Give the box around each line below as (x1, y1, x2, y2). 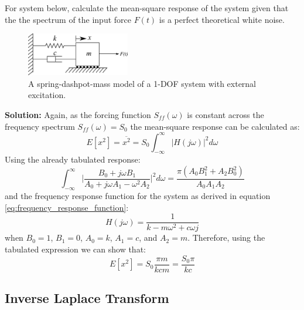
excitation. (28, 89, 66, 101)
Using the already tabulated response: (5, 153, 141, 166)
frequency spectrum (5, 120, 75, 132)
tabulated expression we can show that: (5, 243, 146, 255)
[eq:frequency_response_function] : (5, 201, 129, 213)
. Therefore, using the (187, 231, 265, 244)
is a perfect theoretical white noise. (159, 13, 285, 25)
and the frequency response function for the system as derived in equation (5, 190, 271, 202)
